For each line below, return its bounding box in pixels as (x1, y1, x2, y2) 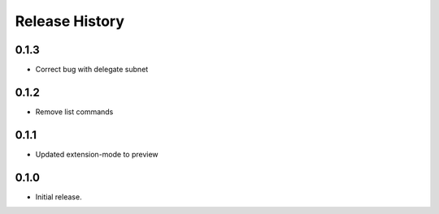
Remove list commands (35, 106, 114, 117)
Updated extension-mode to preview (35, 149, 159, 159)
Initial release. (35, 191, 82, 202)
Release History (15, 12, 125, 30)
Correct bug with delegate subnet (35, 65, 149, 75)
